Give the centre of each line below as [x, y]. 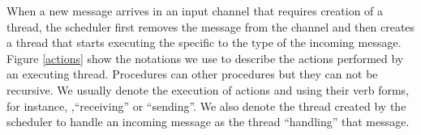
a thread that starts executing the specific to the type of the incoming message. [204, 42]
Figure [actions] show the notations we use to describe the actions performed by [205, 58]
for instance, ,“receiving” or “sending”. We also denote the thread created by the [206, 105]
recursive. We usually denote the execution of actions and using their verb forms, [208, 89]
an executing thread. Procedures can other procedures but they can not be [192, 74]
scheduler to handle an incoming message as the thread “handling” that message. [208, 122]
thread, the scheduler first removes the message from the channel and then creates [211, 26]
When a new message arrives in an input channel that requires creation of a [195, 11]
